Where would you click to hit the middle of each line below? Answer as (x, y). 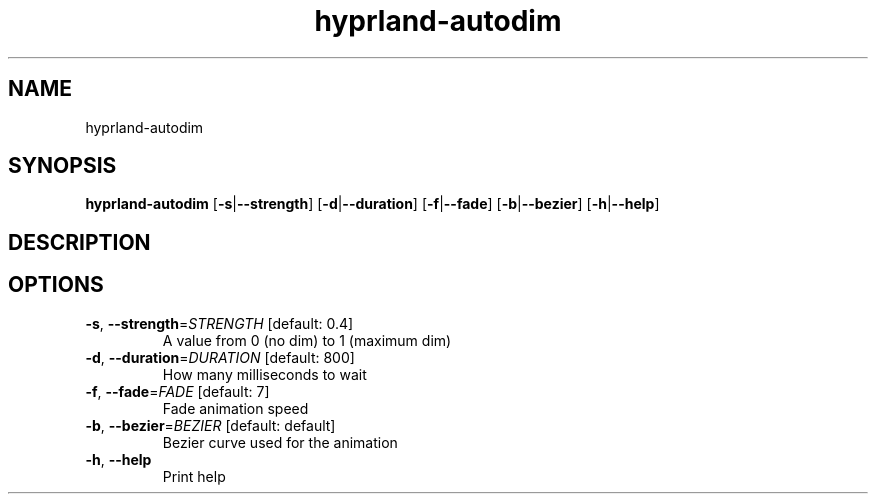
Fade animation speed (235, 408)
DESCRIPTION (79, 242)
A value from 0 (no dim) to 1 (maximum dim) (307, 340)
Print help (194, 476)
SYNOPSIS (62, 166)
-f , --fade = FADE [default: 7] (177, 391)
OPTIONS (56, 285)
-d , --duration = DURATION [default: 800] (220, 357)
